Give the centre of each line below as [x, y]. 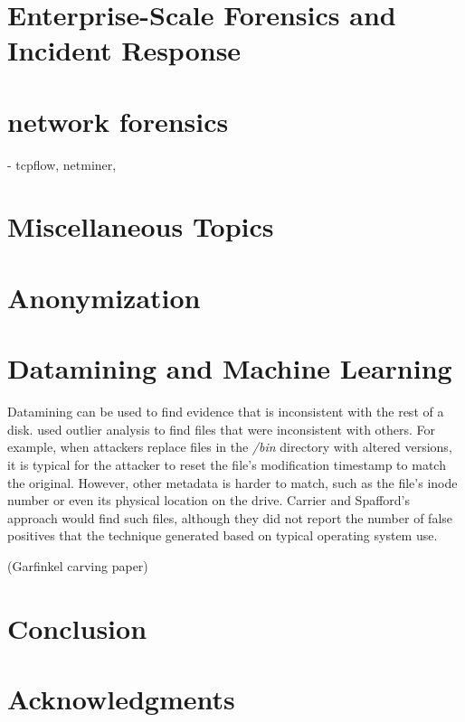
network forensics [118, 121]
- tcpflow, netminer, [62, 164]
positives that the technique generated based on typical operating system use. [223, 535]
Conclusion [77, 628]
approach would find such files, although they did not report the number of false [230, 517]
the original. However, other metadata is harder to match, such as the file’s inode [232, 482]
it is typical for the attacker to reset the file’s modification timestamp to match [227, 464]
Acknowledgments [121, 699]
